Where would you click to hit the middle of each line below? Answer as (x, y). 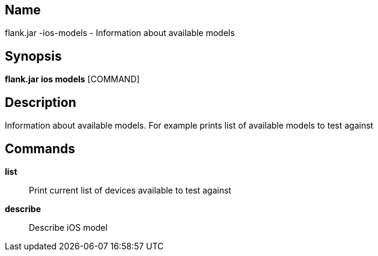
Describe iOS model (68, 227)
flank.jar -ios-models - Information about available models (120, 33)
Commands (40, 148)
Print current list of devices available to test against (130, 190)
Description (41, 102)
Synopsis (33, 56)
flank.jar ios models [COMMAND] (72, 79)
